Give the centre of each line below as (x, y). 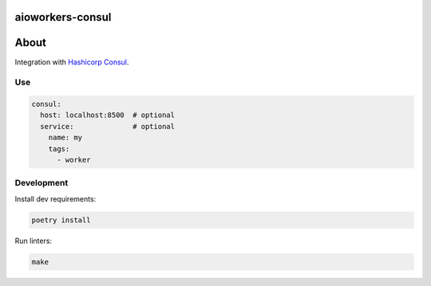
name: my (65, 138)
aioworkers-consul (63, 17)
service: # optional (108, 126)
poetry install (61, 220)
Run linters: (33, 241)
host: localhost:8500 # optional (108, 115)
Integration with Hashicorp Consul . (72, 62)
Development (42, 183)
